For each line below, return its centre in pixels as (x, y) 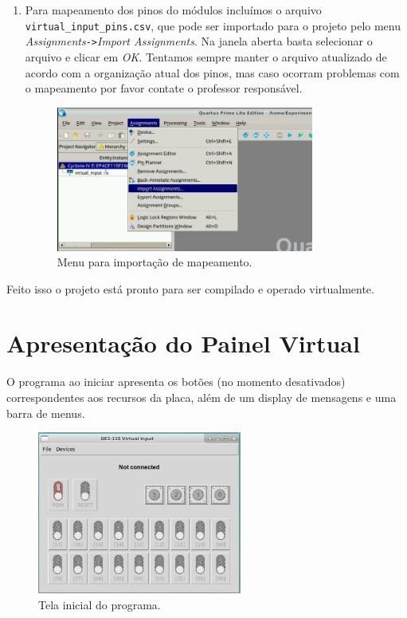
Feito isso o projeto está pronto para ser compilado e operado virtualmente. (190, 288)
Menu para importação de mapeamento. (155, 262)
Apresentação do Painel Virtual (183, 343)
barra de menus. (46, 413)
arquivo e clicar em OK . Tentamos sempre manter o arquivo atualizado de (206, 56)
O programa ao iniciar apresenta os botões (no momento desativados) (176, 382)
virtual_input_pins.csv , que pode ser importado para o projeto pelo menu (213, 25)
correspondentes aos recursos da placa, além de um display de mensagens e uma (202, 398)
